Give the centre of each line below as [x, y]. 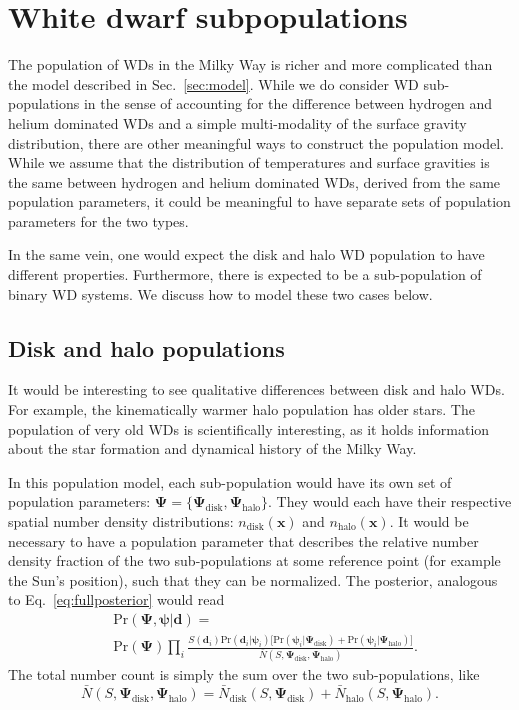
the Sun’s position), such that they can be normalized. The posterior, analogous [253, 579]
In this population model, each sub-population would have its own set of [230, 481]
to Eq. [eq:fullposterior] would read [116, 599]
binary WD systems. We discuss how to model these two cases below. [220, 293]
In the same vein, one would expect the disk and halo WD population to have [246, 254]
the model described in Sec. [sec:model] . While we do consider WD [213, 83]
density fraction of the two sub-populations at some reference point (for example [254, 560]
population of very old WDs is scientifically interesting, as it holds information [249, 428]
